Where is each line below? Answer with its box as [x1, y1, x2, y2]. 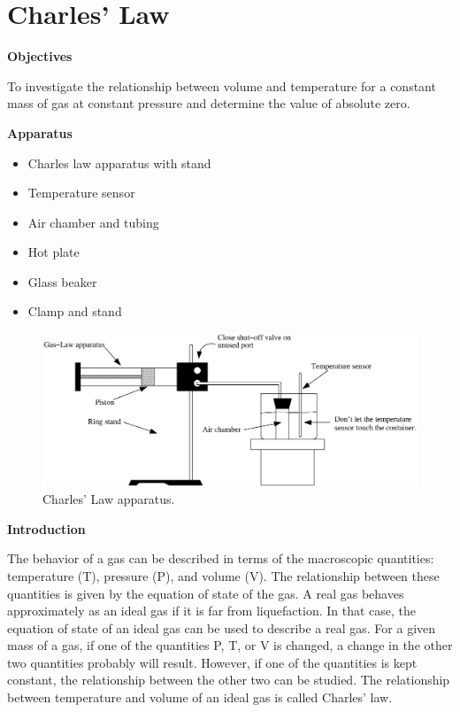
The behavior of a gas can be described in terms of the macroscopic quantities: [7, 549, 434, 568]
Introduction [7, 519, 86, 538]
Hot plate [27, 243, 80, 261]
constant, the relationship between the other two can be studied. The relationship [7, 670, 450, 689]
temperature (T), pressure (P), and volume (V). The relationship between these [7, 566, 440, 584]
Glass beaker [27, 272, 97, 290]
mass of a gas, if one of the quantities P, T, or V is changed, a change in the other [7, 636, 453, 654]
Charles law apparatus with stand [27, 153, 211, 172]
